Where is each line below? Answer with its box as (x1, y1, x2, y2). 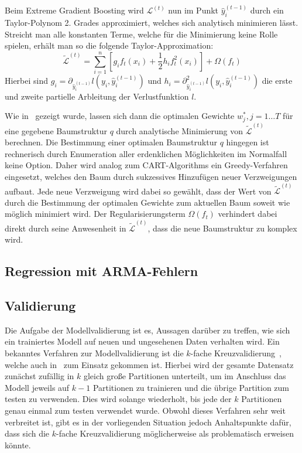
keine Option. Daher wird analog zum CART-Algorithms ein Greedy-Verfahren (5, 159, 288, 171)
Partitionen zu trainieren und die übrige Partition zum (92, 381, 289, 393)
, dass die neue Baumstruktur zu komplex (147, 222, 297, 234)
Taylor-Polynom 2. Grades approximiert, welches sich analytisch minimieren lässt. (5, 16, 298, 29)
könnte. (5, 438, 31, 451)
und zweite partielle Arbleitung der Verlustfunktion (5, 90, 189, 102)
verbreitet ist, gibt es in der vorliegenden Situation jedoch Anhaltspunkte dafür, (5, 415, 291, 428)
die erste (262, 74, 293, 87)
